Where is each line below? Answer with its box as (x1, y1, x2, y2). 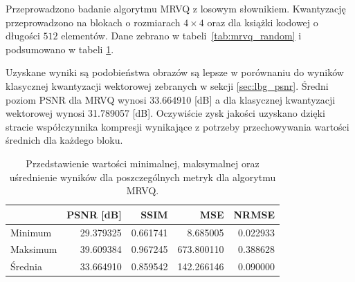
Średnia (10, 259, 42, 274)
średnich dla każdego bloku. (6, 133, 123, 147)
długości (6, 28, 40, 43)
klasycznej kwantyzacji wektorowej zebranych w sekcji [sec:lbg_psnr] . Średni (6, 78, 329, 93)
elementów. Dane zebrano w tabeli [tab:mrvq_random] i (61, 28, 302, 43)
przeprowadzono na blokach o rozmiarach (6, 15, 181, 29)
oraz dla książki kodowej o (207, 15, 318, 29)
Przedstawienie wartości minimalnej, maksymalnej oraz (26, 156, 260, 170)
